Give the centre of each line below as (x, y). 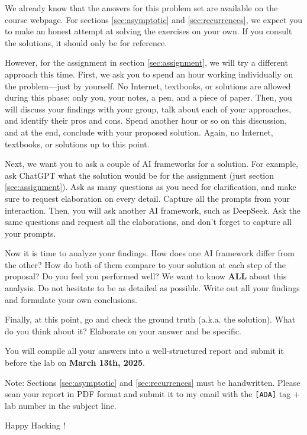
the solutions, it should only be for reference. (86, 42)
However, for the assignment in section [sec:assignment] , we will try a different (146, 62)
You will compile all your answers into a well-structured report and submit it (144, 351)
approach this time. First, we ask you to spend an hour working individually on (149, 74)
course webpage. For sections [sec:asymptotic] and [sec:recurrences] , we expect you (153, 19)
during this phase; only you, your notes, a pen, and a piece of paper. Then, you (148, 97)
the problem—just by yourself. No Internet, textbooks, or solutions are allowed (148, 86)
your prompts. (30, 233)
